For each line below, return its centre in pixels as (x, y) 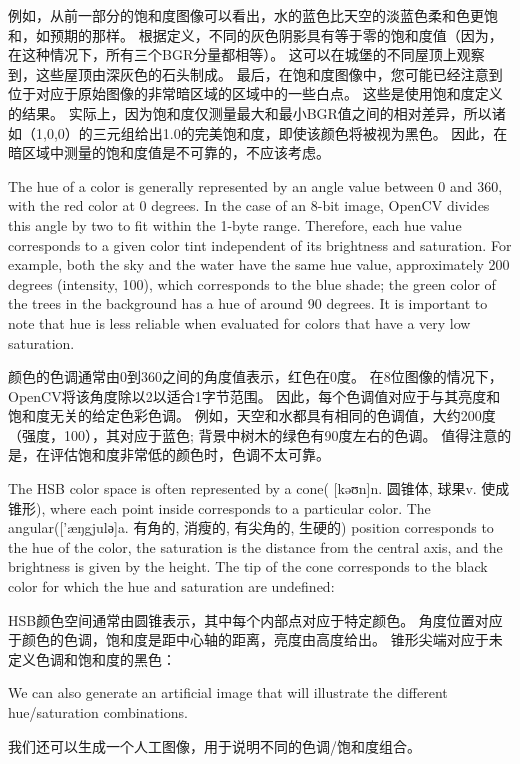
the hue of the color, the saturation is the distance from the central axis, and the (255, 546)
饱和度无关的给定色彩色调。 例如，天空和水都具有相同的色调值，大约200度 (252, 415)
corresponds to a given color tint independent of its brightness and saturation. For (260, 244)
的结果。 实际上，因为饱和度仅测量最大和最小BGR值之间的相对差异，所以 (250, 112)
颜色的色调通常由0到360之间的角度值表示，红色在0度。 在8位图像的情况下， (255, 376)
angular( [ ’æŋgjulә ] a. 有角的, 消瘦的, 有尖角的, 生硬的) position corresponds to (251, 527)
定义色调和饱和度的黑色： (92, 658)
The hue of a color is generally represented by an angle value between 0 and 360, (255, 185)
